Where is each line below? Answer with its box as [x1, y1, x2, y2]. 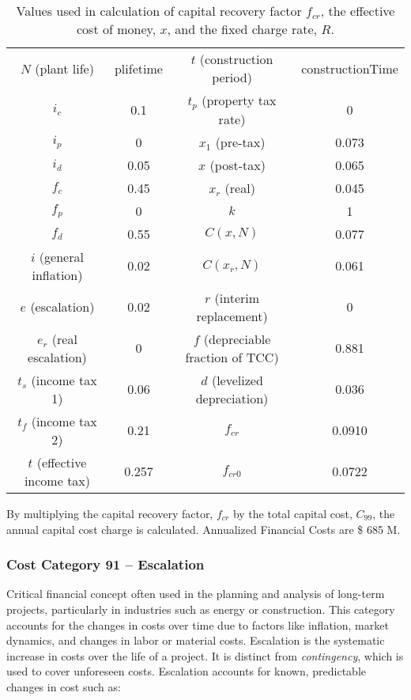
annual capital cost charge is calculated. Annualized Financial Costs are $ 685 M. [6, 520, 401, 537]
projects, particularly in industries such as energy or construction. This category [6, 600, 395, 617]
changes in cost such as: [6, 678, 121, 694]
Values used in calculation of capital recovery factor [16, 2, 302, 20]
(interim [214, 288, 260, 307]
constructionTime [301, 59, 398, 78]
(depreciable [203, 329, 271, 348]
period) [212, 68, 252, 86]
